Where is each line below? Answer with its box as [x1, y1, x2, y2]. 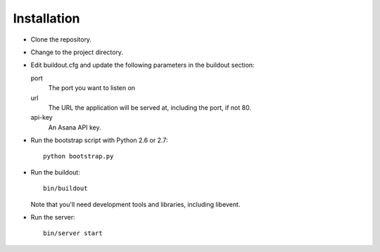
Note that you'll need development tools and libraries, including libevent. [30, 200, 241, 208]
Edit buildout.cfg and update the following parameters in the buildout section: [30, 61, 255, 70]
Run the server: [30, 213, 75, 222]
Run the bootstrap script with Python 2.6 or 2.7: [30, 136, 168, 144]
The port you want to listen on [48, 84, 136, 92]
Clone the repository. [30, 35, 91, 44]
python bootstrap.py [43, 152, 114, 160]
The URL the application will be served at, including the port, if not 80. [48, 103, 251, 112]
